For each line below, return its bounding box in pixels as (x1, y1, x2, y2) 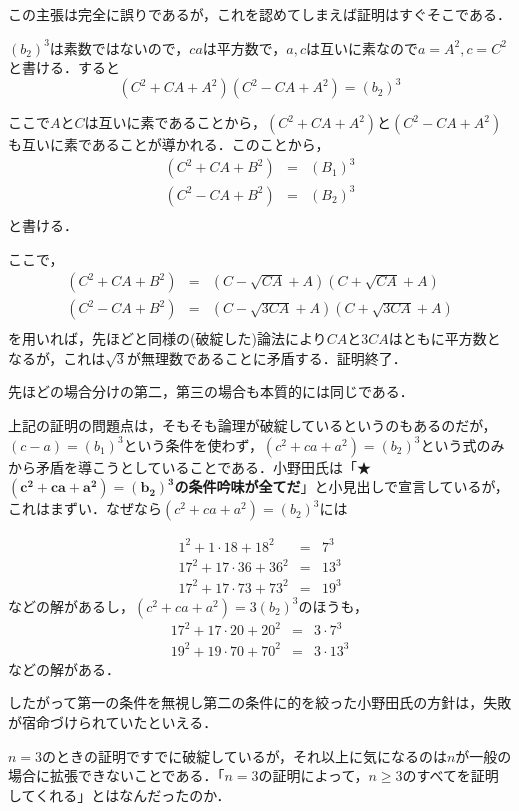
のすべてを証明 (402, 765, 499, 786)
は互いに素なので (305, 37, 418, 58)
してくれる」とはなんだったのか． (8, 784, 231, 805)
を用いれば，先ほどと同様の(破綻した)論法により (8, 328, 327, 349)
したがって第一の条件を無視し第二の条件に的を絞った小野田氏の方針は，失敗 (8, 692, 512, 713)
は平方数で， (202, 37, 287, 58)
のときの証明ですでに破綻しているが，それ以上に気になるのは (42, 745, 447, 766)
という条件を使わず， (123, 434, 263, 455)
